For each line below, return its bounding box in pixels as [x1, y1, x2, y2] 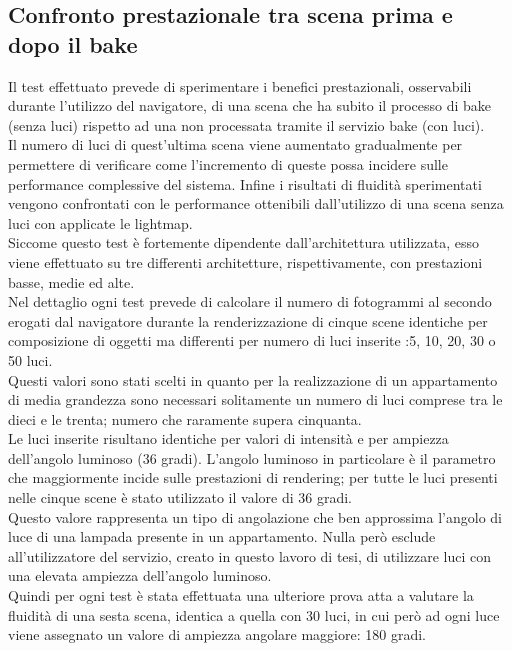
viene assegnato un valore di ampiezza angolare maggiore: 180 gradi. [8, 624, 426, 645]
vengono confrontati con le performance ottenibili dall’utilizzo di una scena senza [8, 193, 504, 214]
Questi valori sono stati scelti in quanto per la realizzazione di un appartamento [8, 369, 498, 390]
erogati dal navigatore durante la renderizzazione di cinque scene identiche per [8, 310, 488, 331]
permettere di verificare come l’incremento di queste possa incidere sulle [8, 153, 448, 174]
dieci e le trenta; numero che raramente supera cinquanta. [8, 408, 362, 429]
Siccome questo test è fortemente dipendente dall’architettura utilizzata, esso [8, 232, 479, 253]
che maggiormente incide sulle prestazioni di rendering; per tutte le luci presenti [8, 467, 498, 488]
